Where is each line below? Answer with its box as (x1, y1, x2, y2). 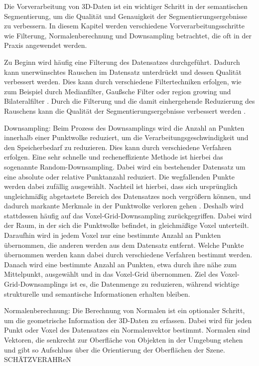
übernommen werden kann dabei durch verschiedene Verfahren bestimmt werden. (4, 249, 253, 260)
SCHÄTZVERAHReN (4, 354, 71, 365)
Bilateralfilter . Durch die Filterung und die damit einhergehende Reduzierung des (4, 96, 255, 106)
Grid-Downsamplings (4, 279, 68, 289)
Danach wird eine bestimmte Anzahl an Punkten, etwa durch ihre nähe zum (4, 259, 237, 269)
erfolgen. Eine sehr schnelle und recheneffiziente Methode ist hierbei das (4, 152, 223, 162)
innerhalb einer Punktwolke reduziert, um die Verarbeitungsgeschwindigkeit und (4, 132, 249, 143)
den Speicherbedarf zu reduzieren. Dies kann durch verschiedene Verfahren (4, 142, 232, 152)
